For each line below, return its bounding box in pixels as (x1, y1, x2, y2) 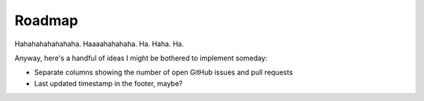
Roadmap (14, 12, 79, 29)
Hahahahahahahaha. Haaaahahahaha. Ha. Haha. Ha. (14, 39, 185, 49)
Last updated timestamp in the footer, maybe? (34, 78, 183, 88)
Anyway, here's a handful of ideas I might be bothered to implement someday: (14, 53, 268, 63)
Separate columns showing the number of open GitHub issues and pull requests (34, 67, 294, 78)
